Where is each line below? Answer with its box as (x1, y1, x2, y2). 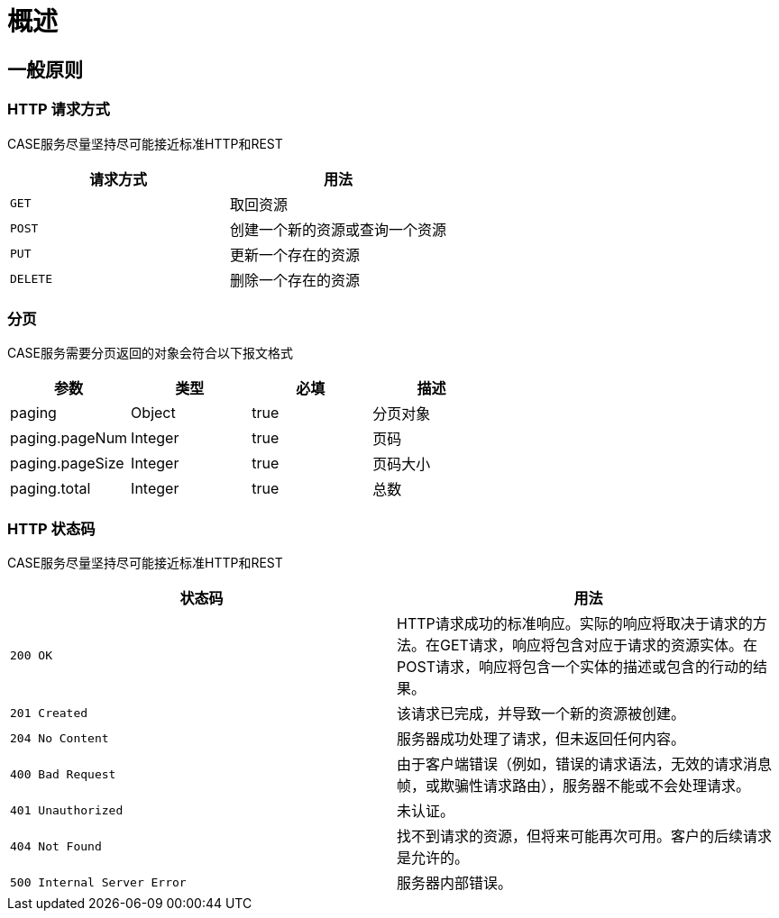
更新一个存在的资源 (230, 245, 361, 264)
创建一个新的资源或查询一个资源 (230, 220, 447, 239)
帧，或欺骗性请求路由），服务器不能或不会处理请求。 (397, 777, 751, 795)
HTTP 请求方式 (7, 100, 110, 119)
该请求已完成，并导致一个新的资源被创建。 (397, 704, 686, 723)
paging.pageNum (10, 429, 128, 448)
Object (131, 404, 176, 423)
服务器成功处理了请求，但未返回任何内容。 (397, 730, 686, 749)
